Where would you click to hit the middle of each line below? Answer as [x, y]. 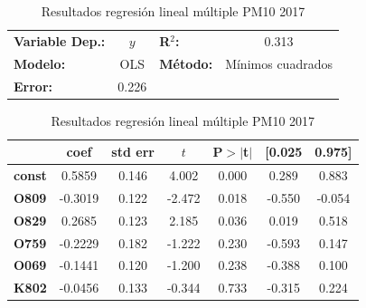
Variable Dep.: [60, 40]
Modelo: [40, 63]
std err [133, 152]
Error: [33, 86]
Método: [186, 63]
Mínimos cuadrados [279, 63]
